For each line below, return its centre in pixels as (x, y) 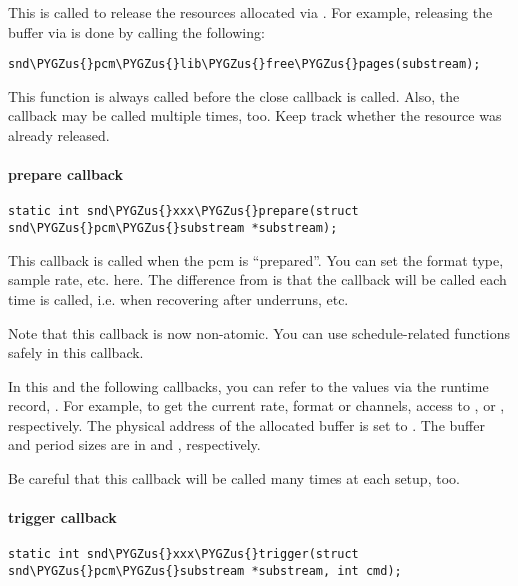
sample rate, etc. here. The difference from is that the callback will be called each (257, 279)
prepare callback (65, 174)
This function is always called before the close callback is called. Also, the (234, 95)
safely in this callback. (76, 352)
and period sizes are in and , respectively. (134, 444)
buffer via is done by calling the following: (136, 31)
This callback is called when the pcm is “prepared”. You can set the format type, (256, 259)
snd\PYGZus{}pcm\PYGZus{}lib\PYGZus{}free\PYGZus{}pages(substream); (244, 64)
